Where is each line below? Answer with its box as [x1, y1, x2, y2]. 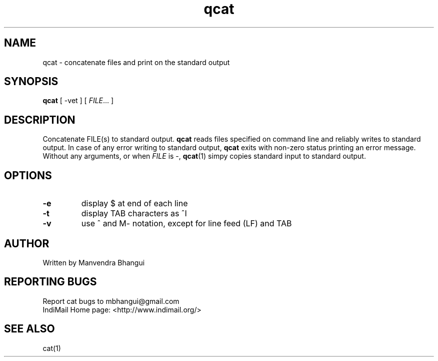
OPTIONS [4, 169, 52, 182]
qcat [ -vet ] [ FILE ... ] [42, 96, 114, 105]
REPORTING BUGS [4, 275, 97, 288]
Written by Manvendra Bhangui [42, 258, 145, 267]
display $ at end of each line [81, 198, 188, 209]
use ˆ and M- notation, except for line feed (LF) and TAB [81, 218, 292, 229]
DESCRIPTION [4, 113, 75, 126]
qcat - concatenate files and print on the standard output [42, 58, 230, 67]
